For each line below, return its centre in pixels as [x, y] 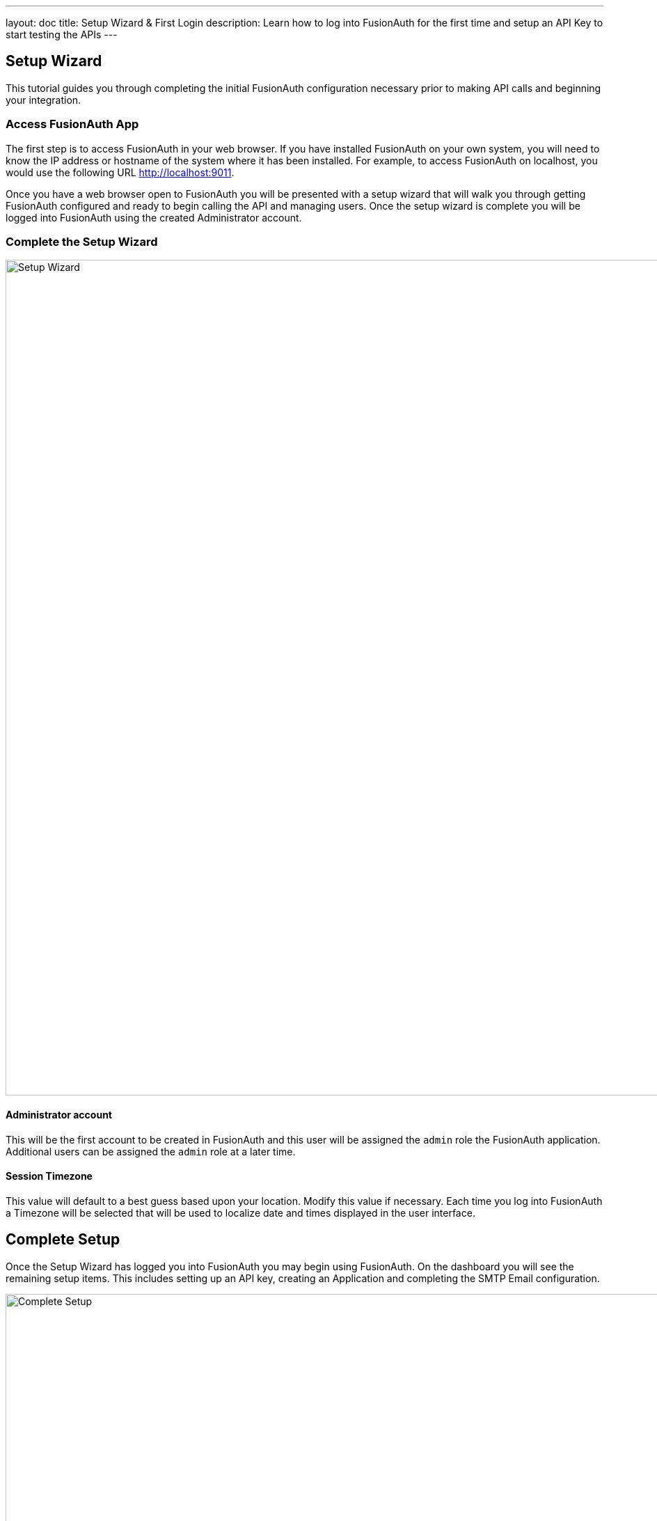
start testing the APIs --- [62, 34]
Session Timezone [49, 1176]
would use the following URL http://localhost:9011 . [120, 172]
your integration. [43, 100]
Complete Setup [63, 1240]
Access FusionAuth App [72, 124]
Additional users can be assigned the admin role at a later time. [151, 1151]
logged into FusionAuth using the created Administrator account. [154, 217]
